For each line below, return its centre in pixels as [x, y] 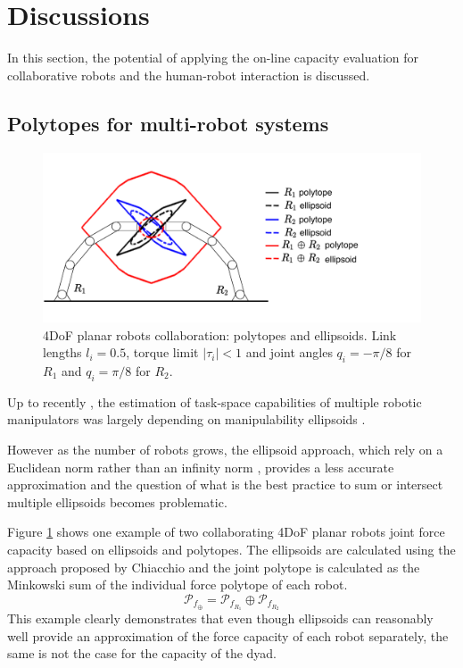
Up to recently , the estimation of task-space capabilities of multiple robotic [215, 401]
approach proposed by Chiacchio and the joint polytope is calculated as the [214, 567]
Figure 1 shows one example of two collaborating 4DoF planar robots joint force [226, 532]
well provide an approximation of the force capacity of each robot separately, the [228, 635]
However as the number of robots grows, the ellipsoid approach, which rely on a [225, 449]
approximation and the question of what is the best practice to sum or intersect [225, 484]
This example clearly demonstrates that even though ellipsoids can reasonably [220, 618]
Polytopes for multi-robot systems [168, 123]
